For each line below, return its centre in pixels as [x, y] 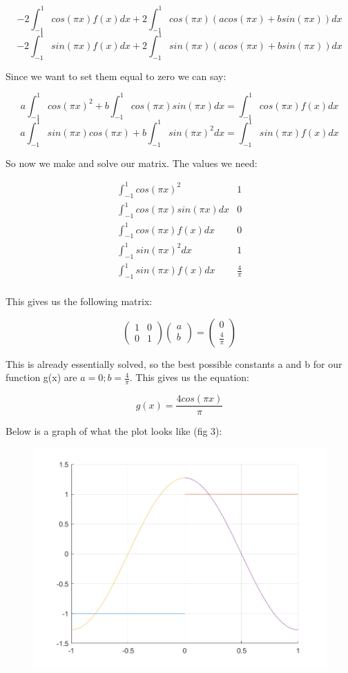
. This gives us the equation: [190, 377]
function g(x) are [41, 377]
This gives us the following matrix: [79, 301]
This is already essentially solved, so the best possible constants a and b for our [174, 363]
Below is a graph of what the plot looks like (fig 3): [114, 431]
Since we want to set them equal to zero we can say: [116, 76]
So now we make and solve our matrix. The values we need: [132, 163]
